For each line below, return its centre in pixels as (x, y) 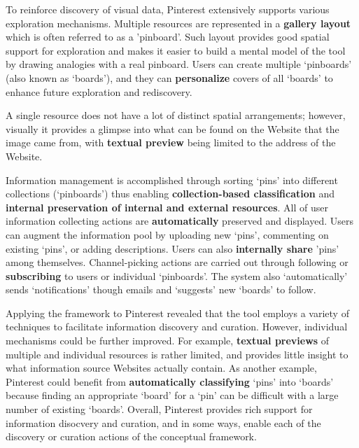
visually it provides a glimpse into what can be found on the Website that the (173, 128)
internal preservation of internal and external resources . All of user (167, 207)
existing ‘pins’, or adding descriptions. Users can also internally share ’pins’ (173, 248)
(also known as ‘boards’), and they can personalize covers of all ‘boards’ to (169, 77)
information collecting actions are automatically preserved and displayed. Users (179, 221)
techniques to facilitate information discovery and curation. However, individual (177, 327)
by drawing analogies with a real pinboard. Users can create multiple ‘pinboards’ (179, 64)
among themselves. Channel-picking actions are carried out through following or (177, 262)
